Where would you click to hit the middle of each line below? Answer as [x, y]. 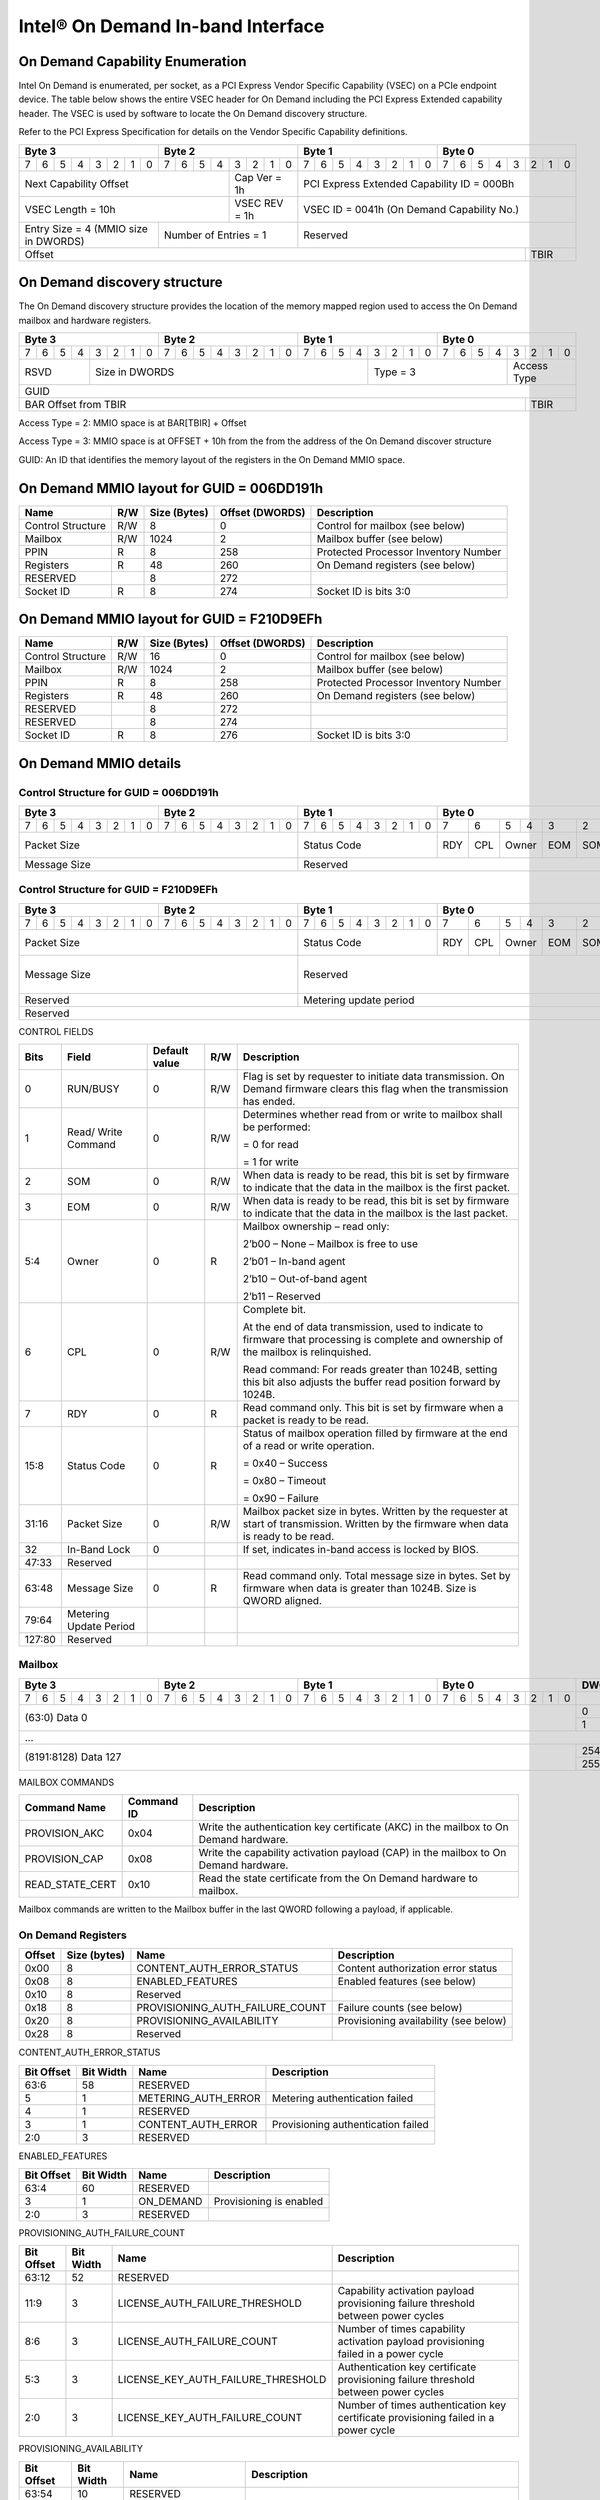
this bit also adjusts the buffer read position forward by [371, 1382]
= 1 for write [270, 1162]
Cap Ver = [258, 177]
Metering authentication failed [342, 2098]
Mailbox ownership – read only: [316, 1227]
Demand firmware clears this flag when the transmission [375, 1089]
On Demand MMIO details [100, 763]
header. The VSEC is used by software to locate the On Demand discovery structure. [193, 113]
